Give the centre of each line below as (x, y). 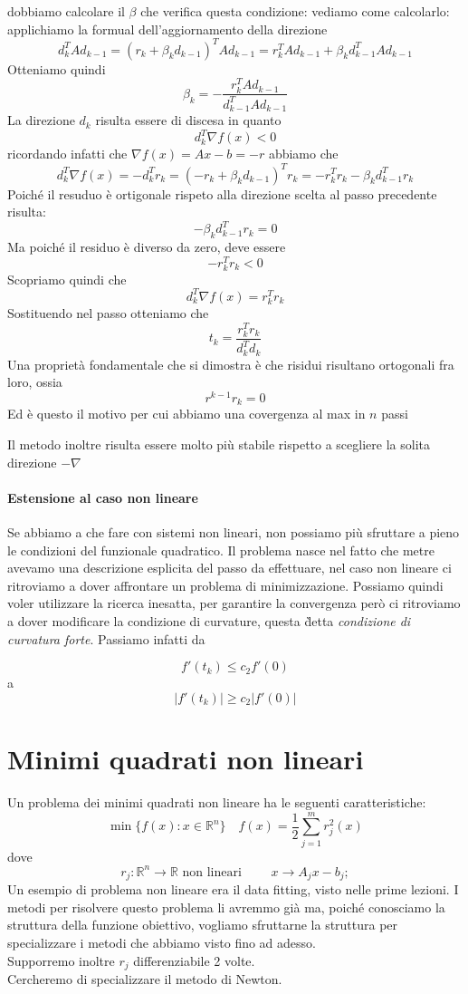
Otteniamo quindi (57, 68)
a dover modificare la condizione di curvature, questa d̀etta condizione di (209, 621)
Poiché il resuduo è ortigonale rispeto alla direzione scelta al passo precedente (222, 193)
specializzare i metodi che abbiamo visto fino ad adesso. (162, 942)
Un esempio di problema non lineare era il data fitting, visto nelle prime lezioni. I (233, 889)
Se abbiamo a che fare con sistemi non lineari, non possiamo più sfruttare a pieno (234, 532)
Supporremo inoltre (61, 960)
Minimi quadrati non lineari (186, 758)
